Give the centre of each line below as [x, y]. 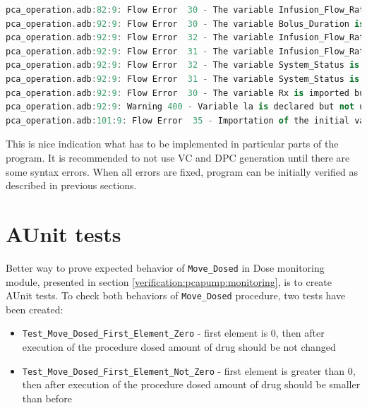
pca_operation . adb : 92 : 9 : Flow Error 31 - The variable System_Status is [183, 79]
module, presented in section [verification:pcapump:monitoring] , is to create [169, 281]
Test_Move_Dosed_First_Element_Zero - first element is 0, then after [173, 333]
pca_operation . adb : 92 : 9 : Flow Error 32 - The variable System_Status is [183, 65]
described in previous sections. [71, 185]
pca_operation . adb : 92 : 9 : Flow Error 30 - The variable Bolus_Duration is [185, 24]
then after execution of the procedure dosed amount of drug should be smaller [191, 384]
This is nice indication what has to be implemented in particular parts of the [172, 144]
